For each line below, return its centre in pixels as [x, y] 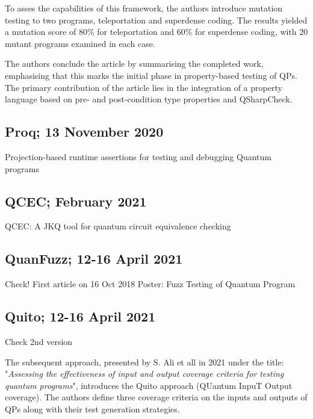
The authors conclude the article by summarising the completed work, [134, 64]
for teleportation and [135, 32]
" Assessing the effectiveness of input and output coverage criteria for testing [144, 374]
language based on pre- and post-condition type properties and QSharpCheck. [149, 99]
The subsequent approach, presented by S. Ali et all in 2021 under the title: [144, 362]
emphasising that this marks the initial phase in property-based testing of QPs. [151, 75]
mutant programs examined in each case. [80, 43]
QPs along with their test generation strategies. [92, 408]
